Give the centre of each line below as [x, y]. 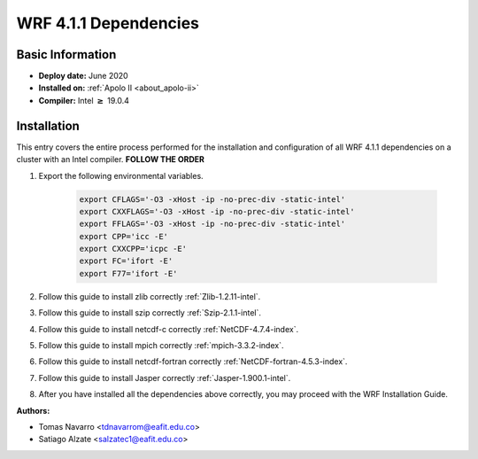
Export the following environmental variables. [121, 175]
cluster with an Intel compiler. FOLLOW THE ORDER [111, 159]
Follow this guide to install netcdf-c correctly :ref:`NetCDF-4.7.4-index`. [169, 329]
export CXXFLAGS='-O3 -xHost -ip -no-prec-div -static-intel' [217, 211]
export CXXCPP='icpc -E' [133, 249]
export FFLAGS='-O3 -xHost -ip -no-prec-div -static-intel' [212, 224]
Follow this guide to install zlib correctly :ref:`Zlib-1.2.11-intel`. [150, 296]
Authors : [33, 410]
